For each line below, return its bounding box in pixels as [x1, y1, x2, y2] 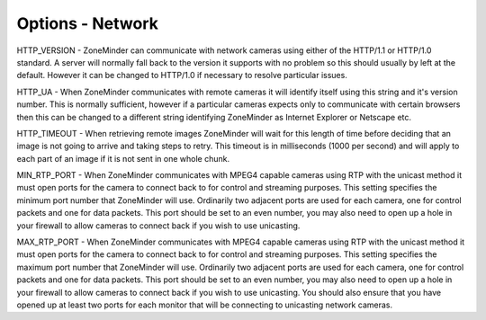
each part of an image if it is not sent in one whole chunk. [16, 153, 229, 164]
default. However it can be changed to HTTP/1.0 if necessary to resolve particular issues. [16, 70, 348, 81]
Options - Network [16, 13, 159, 33]
